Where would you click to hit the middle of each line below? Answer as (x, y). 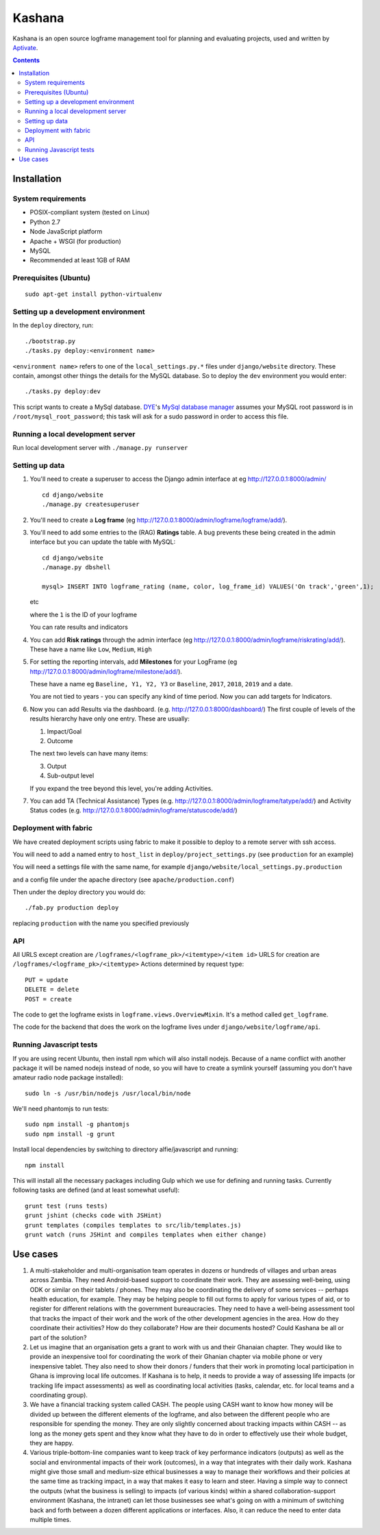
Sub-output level (71, 776)
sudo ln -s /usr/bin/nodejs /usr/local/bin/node (108, 1093)
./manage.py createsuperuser (91, 504)
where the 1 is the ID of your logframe (83, 614)
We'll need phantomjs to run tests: (61, 1109)
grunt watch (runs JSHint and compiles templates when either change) (146, 1234)
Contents (26, 60)
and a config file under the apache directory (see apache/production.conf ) (124, 879)
